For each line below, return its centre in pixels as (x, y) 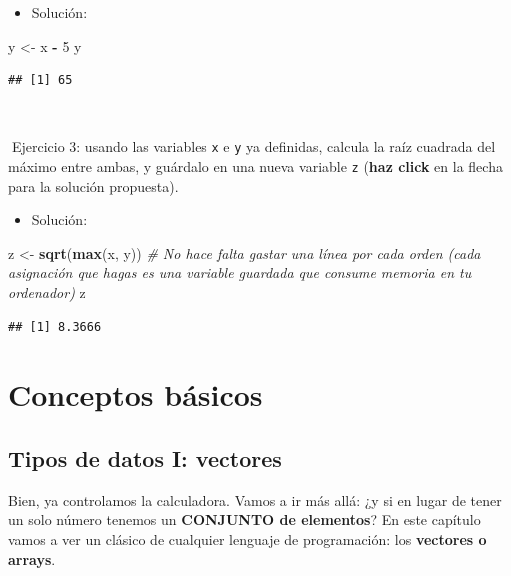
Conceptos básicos (135, 394)
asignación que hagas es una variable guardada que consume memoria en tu (240, 272)
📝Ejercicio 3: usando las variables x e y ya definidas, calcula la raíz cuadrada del (252, 146)
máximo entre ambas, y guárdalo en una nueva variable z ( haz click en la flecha (255, 166)
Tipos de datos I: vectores (145, 458)
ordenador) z (47, 292)
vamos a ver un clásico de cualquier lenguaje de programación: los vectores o (247, 539)
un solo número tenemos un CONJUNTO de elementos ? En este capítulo (244, 519)
